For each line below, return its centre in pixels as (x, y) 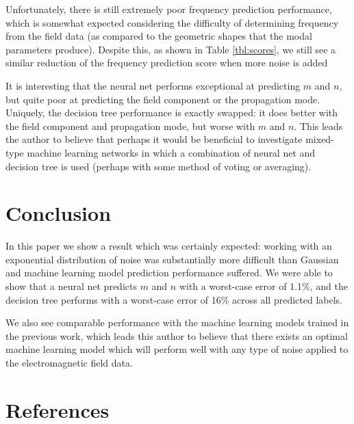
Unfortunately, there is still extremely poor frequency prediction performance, (169, 9)
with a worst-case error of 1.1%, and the (263, 286)
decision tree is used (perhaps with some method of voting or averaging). (159, 166)
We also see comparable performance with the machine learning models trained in (177, 322)
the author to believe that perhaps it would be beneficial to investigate (154, 139)
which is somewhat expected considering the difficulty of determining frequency (172, 22)
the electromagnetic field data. (69, 362)
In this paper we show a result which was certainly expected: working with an (169, 246)
